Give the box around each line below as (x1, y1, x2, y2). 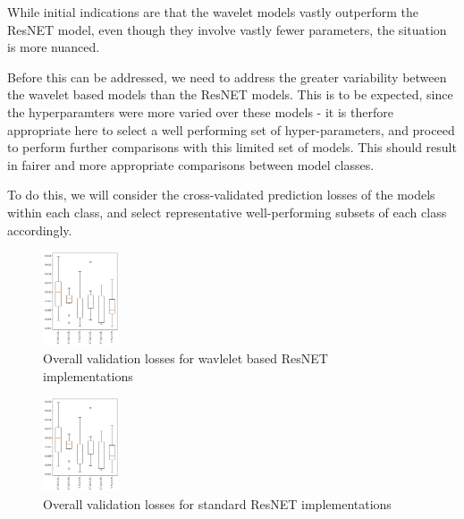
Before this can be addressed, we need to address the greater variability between (7, 67, 447, 86)
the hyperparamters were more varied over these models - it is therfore (7, 102, 393, 121)
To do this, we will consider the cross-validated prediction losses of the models (7, 185, 435, 204)
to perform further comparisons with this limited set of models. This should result (7, 138, 457, 157)
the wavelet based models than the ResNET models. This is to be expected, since (7, 85, 453, 104)
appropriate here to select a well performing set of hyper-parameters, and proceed (7, 120, 455, 139)
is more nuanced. (7, 38, 100, 56)
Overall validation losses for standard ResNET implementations (43, 495, 392, 513)
